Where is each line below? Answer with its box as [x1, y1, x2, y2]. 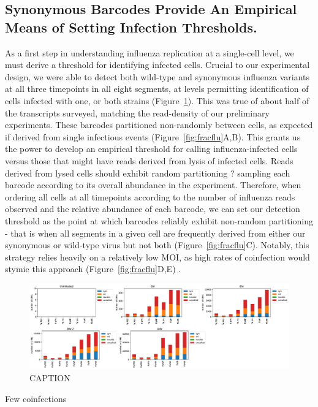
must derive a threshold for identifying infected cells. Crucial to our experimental [5, 58, 310, 71]
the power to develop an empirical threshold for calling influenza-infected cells [5, 142, 298, 155]
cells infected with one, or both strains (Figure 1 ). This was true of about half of [5, 94, 309, 107]
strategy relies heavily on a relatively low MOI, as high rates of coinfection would [5, 250, 310, 263]
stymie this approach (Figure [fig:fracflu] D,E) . [5, 262, 181, 275]
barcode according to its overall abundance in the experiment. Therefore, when [5, 178, 301, 191]
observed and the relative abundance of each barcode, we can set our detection [5, 202, 300, 215]
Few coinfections [5, 392, 67, 405]
